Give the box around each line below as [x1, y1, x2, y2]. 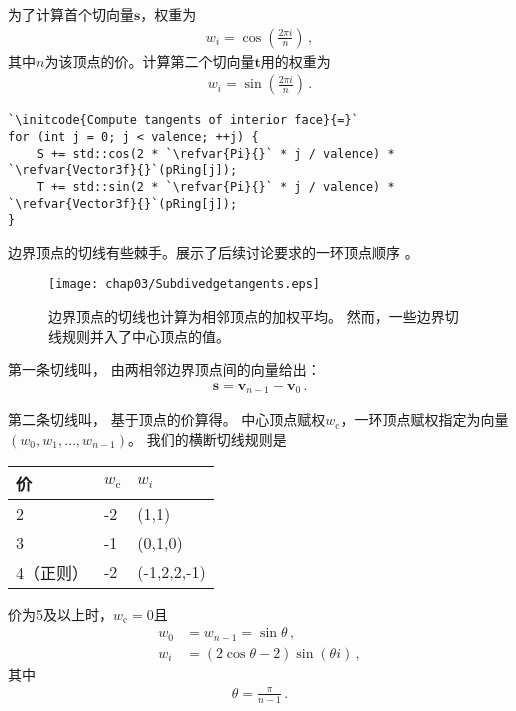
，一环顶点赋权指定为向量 [340, 409, 509, 430]
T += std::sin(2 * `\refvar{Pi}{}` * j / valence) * [36, 179, 395, 194]
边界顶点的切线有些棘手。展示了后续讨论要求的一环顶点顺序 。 [8, 241, 419, 262]
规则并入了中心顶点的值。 [61, 325, 230, 346]
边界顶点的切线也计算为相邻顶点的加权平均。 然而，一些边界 [48, 306, 445, 327]
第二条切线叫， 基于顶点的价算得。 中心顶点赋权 [8, 409, 326, 430]
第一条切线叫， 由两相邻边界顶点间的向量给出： [8, 359, 321, 380]
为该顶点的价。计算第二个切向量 [44, 50, 255, 71]
